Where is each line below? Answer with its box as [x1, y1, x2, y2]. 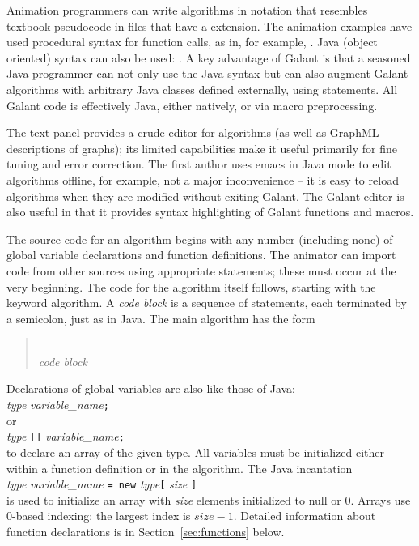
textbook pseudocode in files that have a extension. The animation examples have [6, 17, 413, 34]
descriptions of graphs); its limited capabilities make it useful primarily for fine [6, 139, 397, 156]
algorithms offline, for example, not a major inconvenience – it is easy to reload [6, 171, 399, 188]
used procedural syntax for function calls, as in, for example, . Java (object [6, 33, 378, 50]
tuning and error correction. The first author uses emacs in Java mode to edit [6, 156, 391, 173]
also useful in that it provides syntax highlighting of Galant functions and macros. [6, 203, 414, 220]
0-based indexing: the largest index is [6, 507, 191, 524]
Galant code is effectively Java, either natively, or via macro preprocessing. [6, 96, 378, 113]
